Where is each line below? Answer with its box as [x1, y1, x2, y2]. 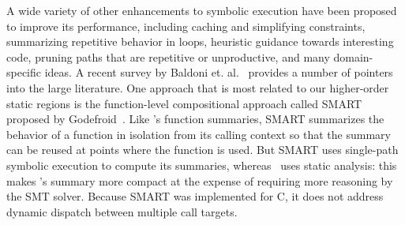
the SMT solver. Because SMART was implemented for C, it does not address [6, 188, 384, 204]
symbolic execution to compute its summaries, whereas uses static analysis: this [6, 156, 397, 173]
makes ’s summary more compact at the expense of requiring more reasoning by [6, 172, 393, 189]
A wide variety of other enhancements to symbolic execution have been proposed [6, 2, 397, 18]
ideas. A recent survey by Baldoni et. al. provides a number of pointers [44, 64, 393, 81]
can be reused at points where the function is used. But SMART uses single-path [6, 141, 399, 158]
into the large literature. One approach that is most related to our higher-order [6, 79, 389, 96]
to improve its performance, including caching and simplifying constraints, [6, 17, 366, 34]
